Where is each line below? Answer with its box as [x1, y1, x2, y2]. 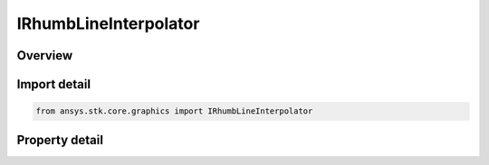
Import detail [16, 77, 91, 92]
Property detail [16, 132, 104, 148]
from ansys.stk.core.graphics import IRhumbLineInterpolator [35, 106, 313, 116]
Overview [16, 48, 73, 63]
